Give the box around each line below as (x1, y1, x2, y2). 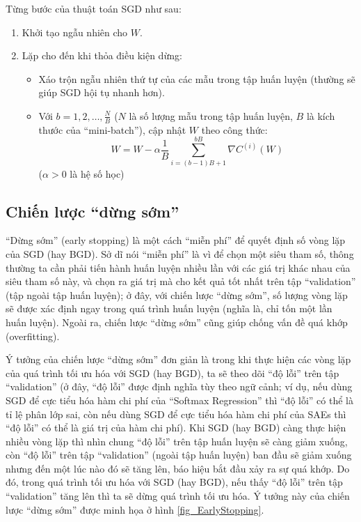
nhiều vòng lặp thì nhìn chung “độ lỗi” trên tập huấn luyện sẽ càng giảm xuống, (6, 433, 348, 448)
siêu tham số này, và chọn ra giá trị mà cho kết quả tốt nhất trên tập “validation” (6, 274, 356, 289)
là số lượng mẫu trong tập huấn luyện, (129, 108, 293, 123)
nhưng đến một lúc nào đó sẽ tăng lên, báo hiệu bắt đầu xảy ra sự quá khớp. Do (6, 461, 350, 475)
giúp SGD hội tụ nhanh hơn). (38, 85, 165, 100)
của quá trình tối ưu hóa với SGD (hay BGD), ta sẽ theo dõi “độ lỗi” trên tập (6, 365, 339, 380)
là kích (306, 108, 335, 123)
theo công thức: (201, 122, 268, 137)
